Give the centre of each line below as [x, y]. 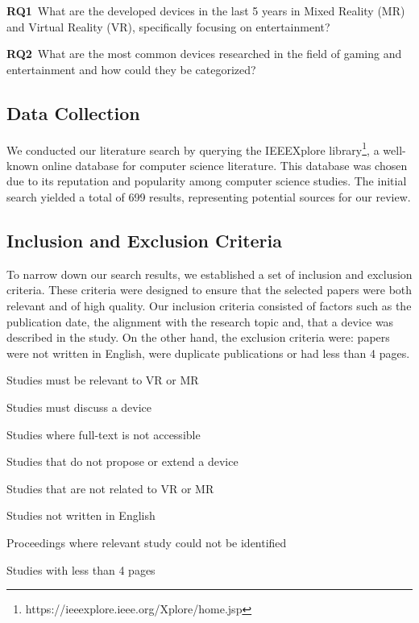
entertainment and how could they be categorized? [131, 69]
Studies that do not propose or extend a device [122, 461]
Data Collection [73, 112]
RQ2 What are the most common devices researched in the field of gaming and [204, 54]
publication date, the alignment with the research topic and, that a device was [200, 321]
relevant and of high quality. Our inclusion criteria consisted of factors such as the [209, 305]
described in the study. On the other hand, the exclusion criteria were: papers [198, 337]
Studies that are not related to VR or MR [110, 488]
